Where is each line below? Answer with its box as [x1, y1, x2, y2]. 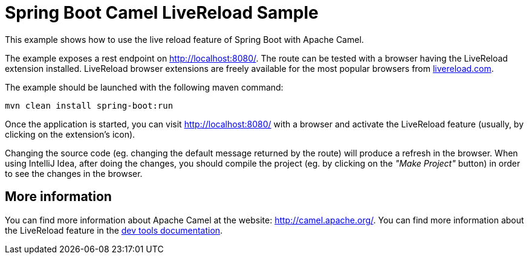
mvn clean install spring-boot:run [5, 100, 174, 110]
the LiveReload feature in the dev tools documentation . [5, 225, 223, 235]
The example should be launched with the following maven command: [5, 82, 284, 92]
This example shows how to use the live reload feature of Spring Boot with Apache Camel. [5, 34, 364, 45]
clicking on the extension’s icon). [5, 129, 135, 139]
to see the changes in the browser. [5, 168, 143, 179]
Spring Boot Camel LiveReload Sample [5, 2, 319, 23]
